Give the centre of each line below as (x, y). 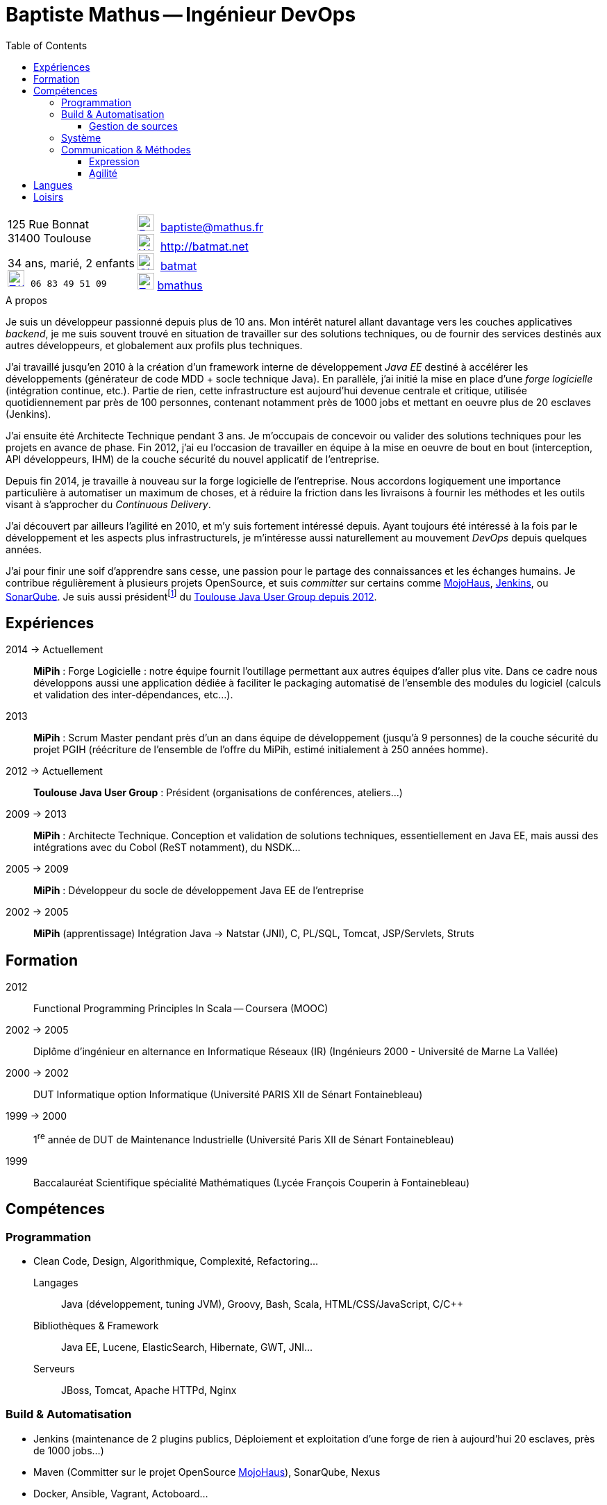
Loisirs (49, 196)
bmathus (180, 285)
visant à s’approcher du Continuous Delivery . (108, 504)
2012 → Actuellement (54, 771)
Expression (114, 161)
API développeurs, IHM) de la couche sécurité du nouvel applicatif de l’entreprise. (193, 459)
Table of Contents (47, 45)
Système (81, 137)
